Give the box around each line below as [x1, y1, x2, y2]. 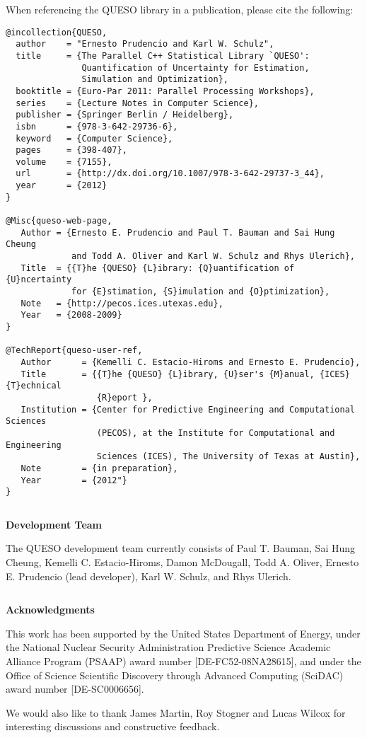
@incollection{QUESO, [6, 27, 107, 38]
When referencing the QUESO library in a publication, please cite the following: [6, 2, 354, 16]
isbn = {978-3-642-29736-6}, [16, 121, 178, 132]
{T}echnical [6, 381, 62, 391]
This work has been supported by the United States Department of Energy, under [6, 625, 361, 640]
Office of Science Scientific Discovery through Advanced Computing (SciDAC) [6, 667, 344, 682]
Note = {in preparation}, [21, 463, 178, 473]
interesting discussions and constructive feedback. [6, 719, 220, 734]
